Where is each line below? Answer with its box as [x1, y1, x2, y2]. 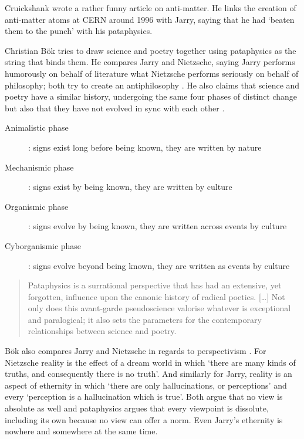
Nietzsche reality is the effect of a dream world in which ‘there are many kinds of [5, 356, 296, 368]
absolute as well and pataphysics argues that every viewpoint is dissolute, [5, 402, 269, 414]
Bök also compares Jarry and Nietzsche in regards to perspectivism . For [5, 345, 266, 357]
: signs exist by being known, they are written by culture [28, 181, 232, 193]
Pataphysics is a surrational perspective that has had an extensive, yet [28, 279, 282, 291]
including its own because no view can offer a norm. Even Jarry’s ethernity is [5, 413, 283, 426]
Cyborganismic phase [5, 239, 82, 251]
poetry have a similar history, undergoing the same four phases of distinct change [5, 90, 298, 103]
